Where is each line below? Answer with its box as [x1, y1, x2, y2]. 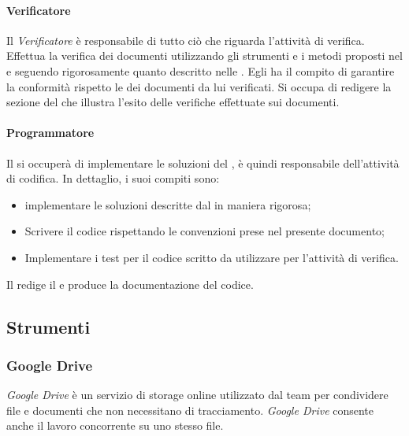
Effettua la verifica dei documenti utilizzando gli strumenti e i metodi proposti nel [6, 47, 403, 64]
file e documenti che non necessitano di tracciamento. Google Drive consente [6, 401, 374, 418]
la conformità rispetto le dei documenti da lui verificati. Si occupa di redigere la [6, 78, 392, 94]
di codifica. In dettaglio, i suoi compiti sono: [6, 170, 220, 187]
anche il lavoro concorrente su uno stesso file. [6, 417, 224, 434]
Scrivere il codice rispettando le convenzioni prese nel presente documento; [24, 223, 385, 239]
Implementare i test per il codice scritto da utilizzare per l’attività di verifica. [24, 249, 399, 265]
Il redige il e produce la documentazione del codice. [6, 275, 254, 292]
